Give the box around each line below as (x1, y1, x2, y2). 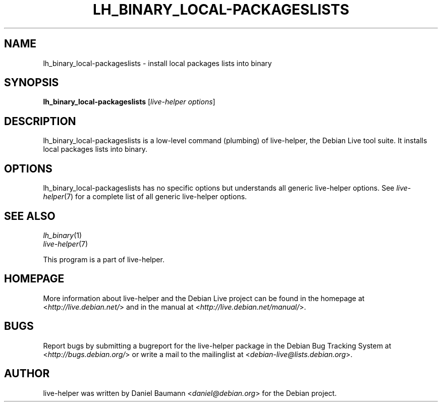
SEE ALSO (4, 209, 56, 222)
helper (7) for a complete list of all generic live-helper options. (43, 192, 247, 201)
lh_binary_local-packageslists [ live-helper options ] (43, 97, 215, 106)
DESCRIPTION (4, 114, 76, 128)
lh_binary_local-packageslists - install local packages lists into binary (43, 59, 272, 68)
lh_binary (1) (43, 230, 82, 240)
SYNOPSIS (4, 76, 59, 89)
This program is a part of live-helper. (43, 255, 164, 264)
